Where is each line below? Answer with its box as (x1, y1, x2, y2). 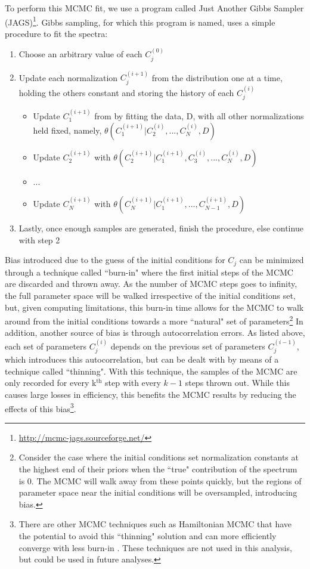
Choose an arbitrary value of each (18, 48, 142, 60)
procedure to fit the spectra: (5, 27, 108, 39)
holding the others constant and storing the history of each (18, 86, 234, 98)
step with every (105, 376, 161, 389)
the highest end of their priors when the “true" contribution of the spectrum (18, 463, 297, 475)
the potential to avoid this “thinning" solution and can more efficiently (18, 530, 277, 542)
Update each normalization (18, 71, 118, 84)
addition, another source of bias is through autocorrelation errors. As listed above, (5, 326, 305, 339)
